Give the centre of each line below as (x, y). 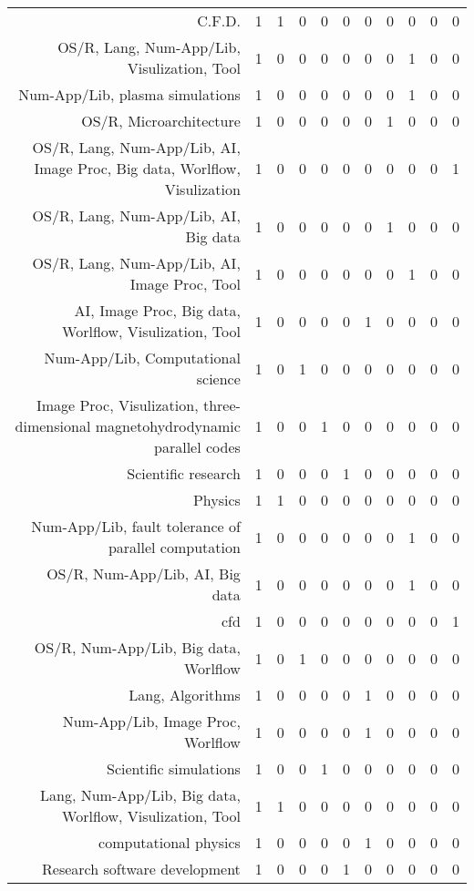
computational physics (170, 842)
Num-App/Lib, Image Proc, (151, 721)
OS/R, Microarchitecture (161, 121)
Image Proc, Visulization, (117, 405)
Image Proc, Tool (185, 284)
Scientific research (184, 473)
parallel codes (197, 447)
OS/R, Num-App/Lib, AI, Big (144, 574)
